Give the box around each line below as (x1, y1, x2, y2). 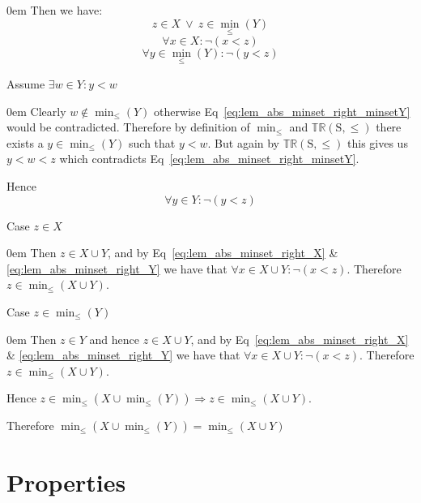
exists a (6, 134, 44, 151)
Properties (6, 465, 126, 498)
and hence (89, 330, 139, 347)
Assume (6, 75, 45, 92)
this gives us (347, 134, 408, 151)
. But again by (207, 134, 280, 151)
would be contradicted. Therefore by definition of (6, 118, 250, 135)
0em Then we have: (6, 2, 103, 18)
